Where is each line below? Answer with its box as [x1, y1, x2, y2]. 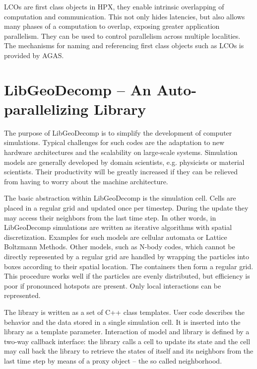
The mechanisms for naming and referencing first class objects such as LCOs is [4, 40, 244, 51]
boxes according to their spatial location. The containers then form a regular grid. [4, 261, 254, 271]
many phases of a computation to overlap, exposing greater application [4, 21, 220, 31]
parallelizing [4, 98, 89, 119]
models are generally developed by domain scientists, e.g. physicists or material [4, 156, 245, 167]
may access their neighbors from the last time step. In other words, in [4, 212, 216, 222]
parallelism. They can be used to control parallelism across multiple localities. [4, 30, 241, 41]
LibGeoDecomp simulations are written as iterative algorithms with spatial [4, 222, 232, 232]
